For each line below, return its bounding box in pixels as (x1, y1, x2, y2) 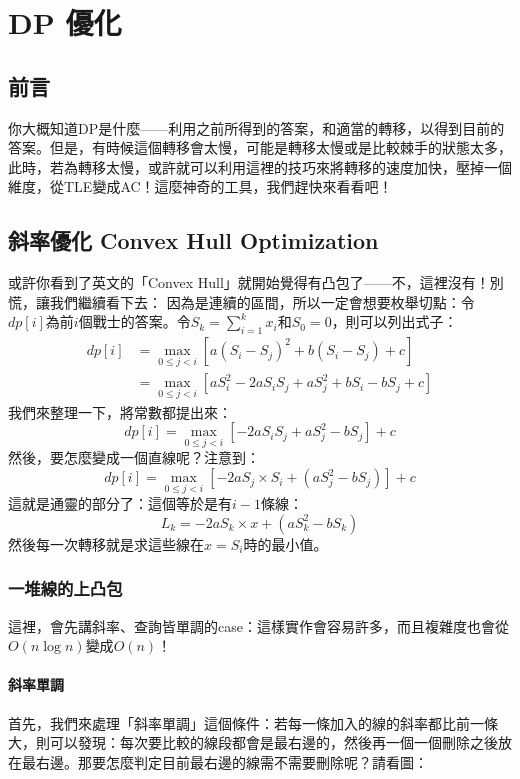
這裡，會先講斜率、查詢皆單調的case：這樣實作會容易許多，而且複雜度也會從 (8, 615, 509, 636)
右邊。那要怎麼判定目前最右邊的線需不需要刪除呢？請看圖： (35, 751, 428, 772)
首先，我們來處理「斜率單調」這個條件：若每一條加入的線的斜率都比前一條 (8, 712, 498, 733)
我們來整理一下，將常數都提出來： (8, 401, 232, 422)
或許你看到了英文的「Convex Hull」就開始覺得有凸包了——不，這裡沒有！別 (8, 272, 504, 293)
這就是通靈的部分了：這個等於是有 (8, 493, 232, 514)
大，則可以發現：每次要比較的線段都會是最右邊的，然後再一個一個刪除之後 (8, 732, 498, 753)
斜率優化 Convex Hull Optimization (8, 225, 379, 256)
